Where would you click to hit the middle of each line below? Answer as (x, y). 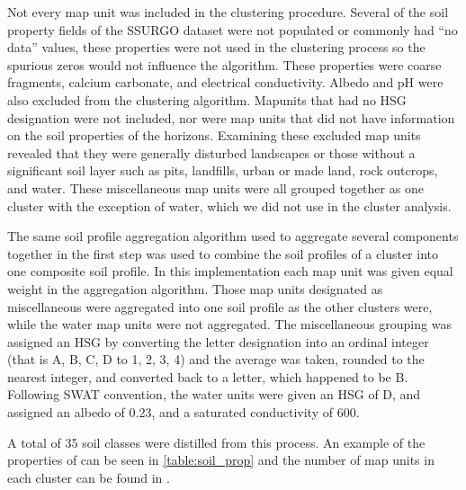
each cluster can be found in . (89, 477)
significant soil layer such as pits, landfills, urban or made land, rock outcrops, (223, 170)
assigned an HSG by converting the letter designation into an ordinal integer (218, 341)
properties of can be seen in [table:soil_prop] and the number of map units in (221, 460)
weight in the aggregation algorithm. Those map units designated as (195, 288)
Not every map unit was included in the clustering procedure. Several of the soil (228, 12)
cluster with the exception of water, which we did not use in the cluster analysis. (229, 205)
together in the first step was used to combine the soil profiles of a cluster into (223, 253)
